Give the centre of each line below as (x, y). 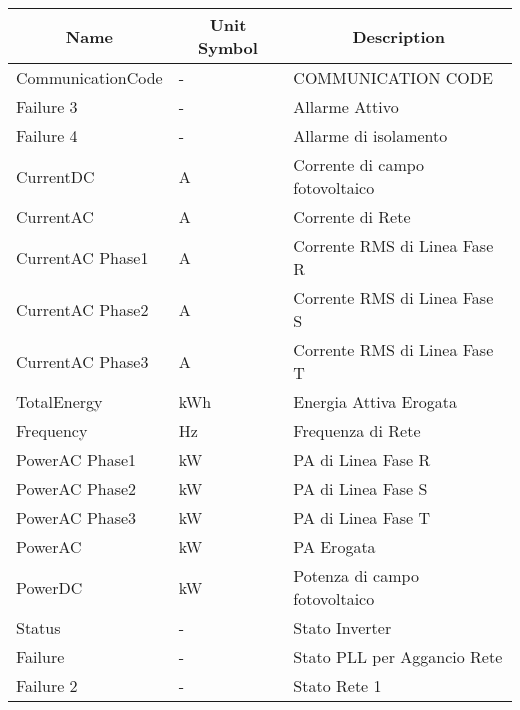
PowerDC (49, 587)
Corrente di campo (359, 164)
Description (398, 36)
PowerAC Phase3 (76, 517)
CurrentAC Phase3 (82, 361)
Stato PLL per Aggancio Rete (398, 656)
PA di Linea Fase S (360, 488)
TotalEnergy (59, 401)
